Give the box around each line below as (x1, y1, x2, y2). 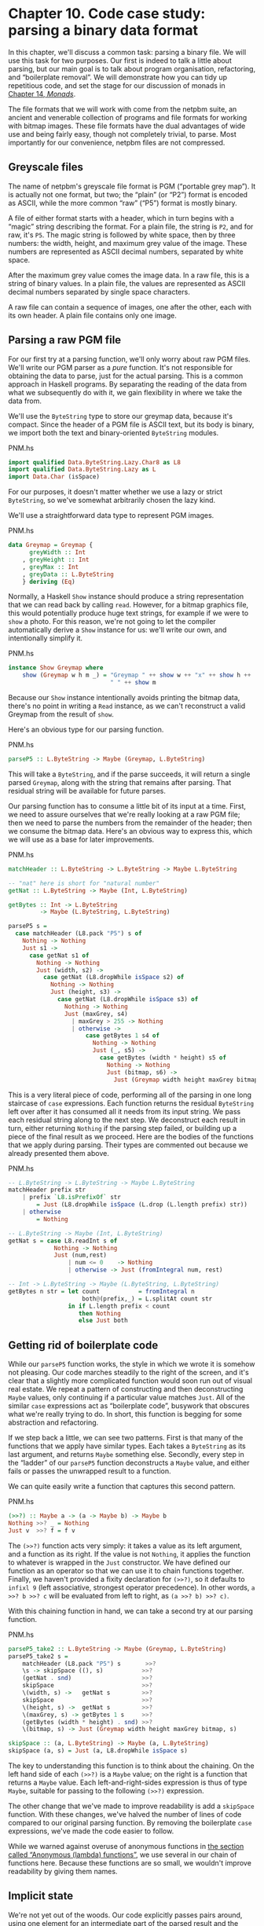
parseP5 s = (8, 923, 47, 930)
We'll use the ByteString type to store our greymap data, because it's (8, 411, 233, 420)
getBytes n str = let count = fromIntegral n (8, 1287, 195, 1295)
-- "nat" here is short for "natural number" (8, 879, 159, 887)
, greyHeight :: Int (22, 556, 90, 563)
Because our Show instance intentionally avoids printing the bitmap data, (8, 693, 240, 703)
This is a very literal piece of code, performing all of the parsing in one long (8, 1090, 252, 1099)
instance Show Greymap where (8, 664, 104, 672)
